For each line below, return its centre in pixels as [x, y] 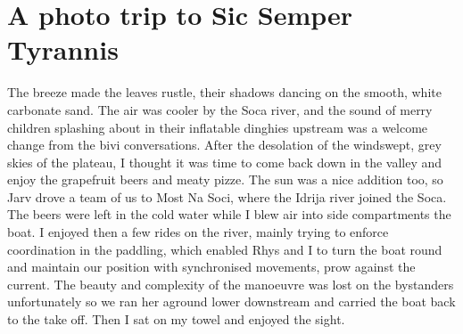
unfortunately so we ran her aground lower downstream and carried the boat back [231, 301]
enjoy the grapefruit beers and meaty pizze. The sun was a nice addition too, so [225, 179]
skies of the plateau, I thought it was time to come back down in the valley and [225, 162]
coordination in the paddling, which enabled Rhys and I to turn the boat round [225, 249]
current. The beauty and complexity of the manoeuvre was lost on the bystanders [231, 284]
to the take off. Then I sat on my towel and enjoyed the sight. [176, 319]
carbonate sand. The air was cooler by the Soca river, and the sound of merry [220, 109]
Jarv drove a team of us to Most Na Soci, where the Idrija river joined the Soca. [227, 196]
